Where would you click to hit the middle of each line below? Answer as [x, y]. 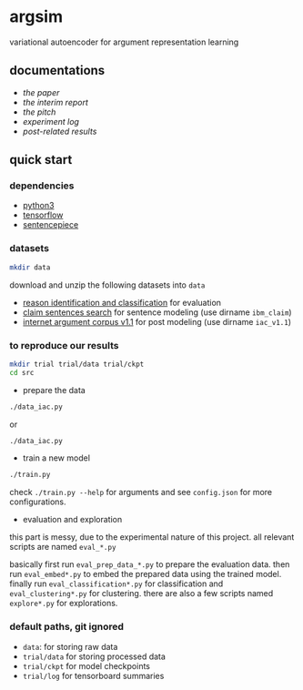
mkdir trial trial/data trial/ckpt [77, 364]
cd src [22, 372]
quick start [41, 160]
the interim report [56, 102]
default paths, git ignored [67, 627]
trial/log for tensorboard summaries [93, 675]
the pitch [39, 112]
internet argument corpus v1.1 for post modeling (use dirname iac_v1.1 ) [157, 321]
